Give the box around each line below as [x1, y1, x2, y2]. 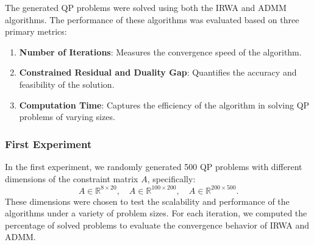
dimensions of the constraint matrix [5, 172, 138, 185]
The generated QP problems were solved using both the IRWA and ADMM [5, 1, 287, 13]
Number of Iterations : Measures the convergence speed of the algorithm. [19, 45, 302, 58]
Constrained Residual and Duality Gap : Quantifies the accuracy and [19, 66, 297, 79]
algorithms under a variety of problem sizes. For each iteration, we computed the [5, 207, 307, 219]
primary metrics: [5, 25, 67, 38]
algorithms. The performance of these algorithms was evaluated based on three [5, 13, 299, 26]
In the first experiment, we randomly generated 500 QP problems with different [5, 160, 302, 172]
